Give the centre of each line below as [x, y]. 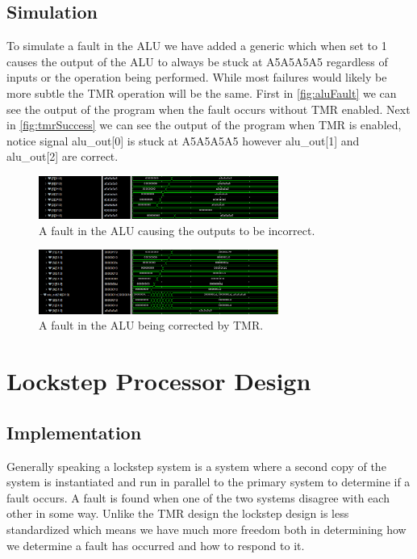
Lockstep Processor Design [159, 381]
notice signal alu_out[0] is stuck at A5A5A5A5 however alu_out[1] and [183, 140]
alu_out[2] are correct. [63, 156]
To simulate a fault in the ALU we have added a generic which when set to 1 [197, 46]
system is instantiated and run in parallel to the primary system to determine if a [208, 482]
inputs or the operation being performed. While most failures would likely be [197, 77]
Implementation [74, 432]
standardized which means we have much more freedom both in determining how [206, 530]
